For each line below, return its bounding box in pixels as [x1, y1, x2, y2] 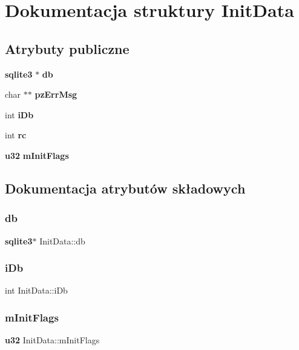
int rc [5, 129, 27, 141]
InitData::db [39, 234, 85, 247]
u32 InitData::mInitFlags [5, 334, 100, 346]
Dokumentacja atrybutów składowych [5, 178, 246, 197]
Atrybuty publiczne [5, 39, 130, 58]
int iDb [5, 108, 34, 121]
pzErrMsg [34, 88, 77, 101]
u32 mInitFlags [5, 149, 69, 161]
